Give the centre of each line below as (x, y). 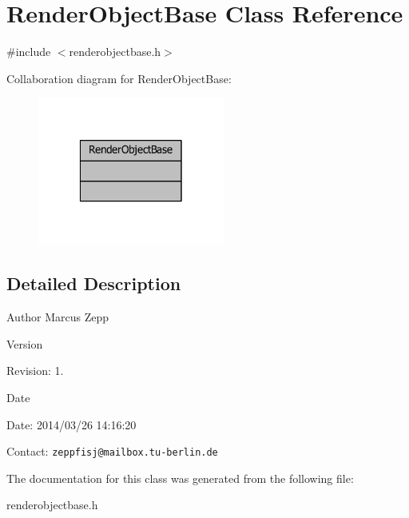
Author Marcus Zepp (58, 317)
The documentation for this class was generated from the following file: (180, 478)
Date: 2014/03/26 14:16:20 (71, 424)
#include (29, 52)
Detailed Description (94, 283)
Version (25, 343)
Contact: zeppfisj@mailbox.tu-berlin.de (112, 451)
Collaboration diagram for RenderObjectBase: (119, 78)
